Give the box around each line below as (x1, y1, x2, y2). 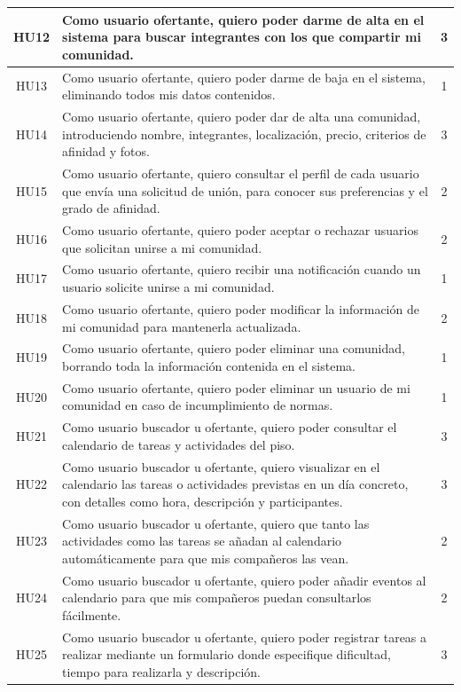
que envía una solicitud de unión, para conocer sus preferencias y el (62, 181, 428, 200)
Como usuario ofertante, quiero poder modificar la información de (62, 299, 419, 318)
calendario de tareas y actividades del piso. (62, 435, 295, 453)
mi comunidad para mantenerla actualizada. (62, 317, 301, 335)
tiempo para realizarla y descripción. (62, 662, 261, 680)
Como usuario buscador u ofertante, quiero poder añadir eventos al (62, 570, 426, 589)
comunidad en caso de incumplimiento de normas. (62, 396, 333, 414)
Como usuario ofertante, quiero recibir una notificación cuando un (62, 260, 421, 279)
